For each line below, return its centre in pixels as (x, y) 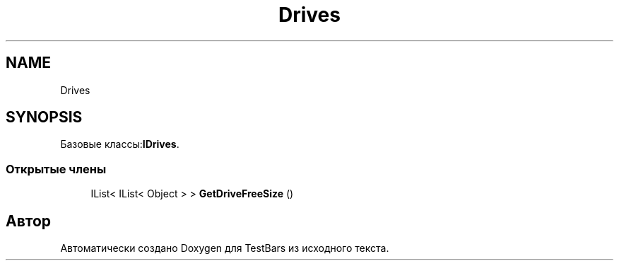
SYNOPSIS (44, 117)
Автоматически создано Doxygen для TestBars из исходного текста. (225, 248)
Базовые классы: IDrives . (120, 144)
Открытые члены (56, 169)
